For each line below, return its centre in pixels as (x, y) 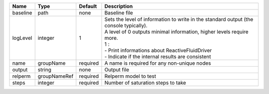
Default (88, 6)
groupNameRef (56, 76)
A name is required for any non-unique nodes (158, 63)
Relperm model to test (130, 76)
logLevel (22, 38)
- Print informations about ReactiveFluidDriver (158, 50)
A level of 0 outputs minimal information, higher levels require (176, 32)
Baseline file (119, 13)
